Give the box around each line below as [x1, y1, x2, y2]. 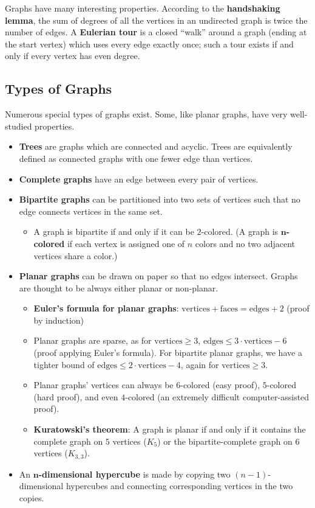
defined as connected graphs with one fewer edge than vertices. [19, 151, 253, 164]
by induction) [33, 313, 84, 326]
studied [5, 119, 32, 132]
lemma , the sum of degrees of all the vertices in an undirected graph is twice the [5, 13, 308, 26]
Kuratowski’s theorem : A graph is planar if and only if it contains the [33, 423, 306, 436]
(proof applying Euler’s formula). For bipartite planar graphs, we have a [33, 346, 302, 359]
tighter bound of [33, 358, 95, 371]
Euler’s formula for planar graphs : [33, 302, 179, 315]
